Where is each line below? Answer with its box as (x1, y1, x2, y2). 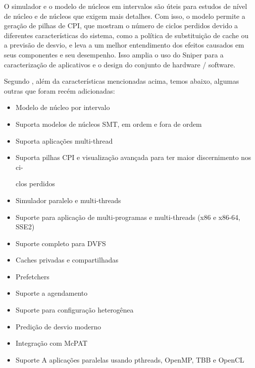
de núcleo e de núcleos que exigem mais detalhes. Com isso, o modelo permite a (4, 10, 246, 21)
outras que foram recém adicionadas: (4, 85, 115, 96)
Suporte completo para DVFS (15, 238, 106, 248)
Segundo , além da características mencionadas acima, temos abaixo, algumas (4, 76, 239, 86)
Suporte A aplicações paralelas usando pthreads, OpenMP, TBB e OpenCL (15, 354, 245, 365)
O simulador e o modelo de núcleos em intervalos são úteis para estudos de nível (4, 1, 247, 11)
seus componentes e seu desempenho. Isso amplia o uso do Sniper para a (4, 49, 224, 59)
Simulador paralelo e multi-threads (15, 195, 121, 205)
